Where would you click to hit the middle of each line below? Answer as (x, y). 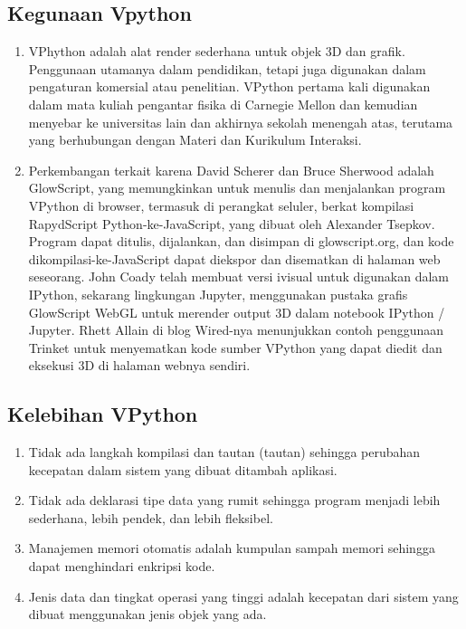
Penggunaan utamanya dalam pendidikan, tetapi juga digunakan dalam (227, 68)
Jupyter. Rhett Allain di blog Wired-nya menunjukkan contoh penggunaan (236, 330)
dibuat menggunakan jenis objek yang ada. (147, 614)
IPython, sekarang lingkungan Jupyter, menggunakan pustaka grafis (218, 294)
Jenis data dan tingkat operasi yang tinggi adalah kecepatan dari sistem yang (243, 596)
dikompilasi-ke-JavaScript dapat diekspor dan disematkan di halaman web (234, 258)
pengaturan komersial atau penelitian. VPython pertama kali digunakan (229, 86)
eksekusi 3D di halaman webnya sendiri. (139, 365)
